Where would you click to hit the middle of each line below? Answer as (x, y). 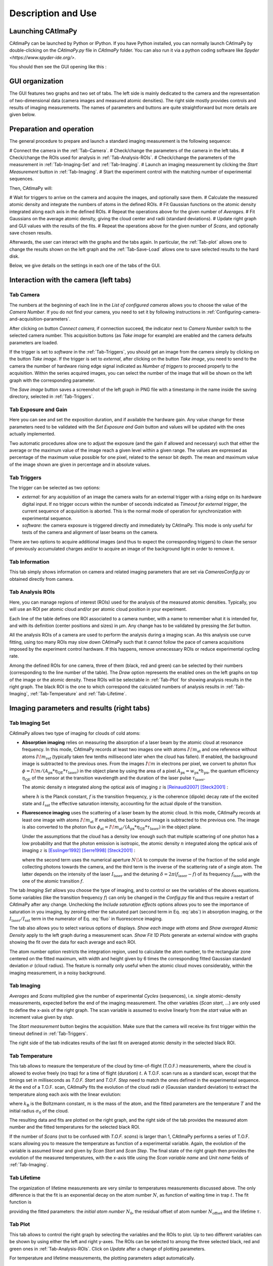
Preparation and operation (52, 129)
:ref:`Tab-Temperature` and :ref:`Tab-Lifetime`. (78, 694)
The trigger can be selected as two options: (55, 487)
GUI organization (36, 81)
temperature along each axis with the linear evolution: (65, 1094)
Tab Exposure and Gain (38, 410)
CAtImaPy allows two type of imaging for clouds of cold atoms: (75, 733)
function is (20, 1202)
